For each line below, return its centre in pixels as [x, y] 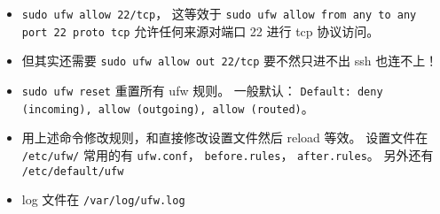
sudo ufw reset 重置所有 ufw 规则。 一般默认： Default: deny [202, 90]
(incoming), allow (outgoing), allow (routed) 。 [168, 107]
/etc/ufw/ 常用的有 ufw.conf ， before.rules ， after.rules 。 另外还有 [228, 154]
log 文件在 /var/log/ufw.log [103, 199]
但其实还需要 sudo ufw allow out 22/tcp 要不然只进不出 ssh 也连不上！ [230, 61]
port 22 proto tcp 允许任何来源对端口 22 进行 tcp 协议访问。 [200, 31]
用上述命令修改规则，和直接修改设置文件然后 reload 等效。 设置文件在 [225, 138]
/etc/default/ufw [73, 171]
